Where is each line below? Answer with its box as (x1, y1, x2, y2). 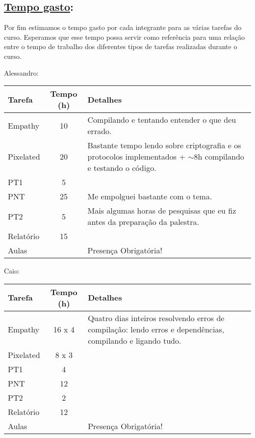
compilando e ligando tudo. (88, 334, 181, 346)
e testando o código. (87, 162, 156, 174)
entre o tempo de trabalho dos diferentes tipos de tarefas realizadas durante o (4, 41, 237, 52)
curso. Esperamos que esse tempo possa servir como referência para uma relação (4, 31, 245, 42)
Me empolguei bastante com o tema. (87, 191, 212, 202)
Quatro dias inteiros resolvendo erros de (88, 312, 225, 324)
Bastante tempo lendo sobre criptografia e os (87, 139, 241, 151)
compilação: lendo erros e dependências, (88, 323, 225, 335)
